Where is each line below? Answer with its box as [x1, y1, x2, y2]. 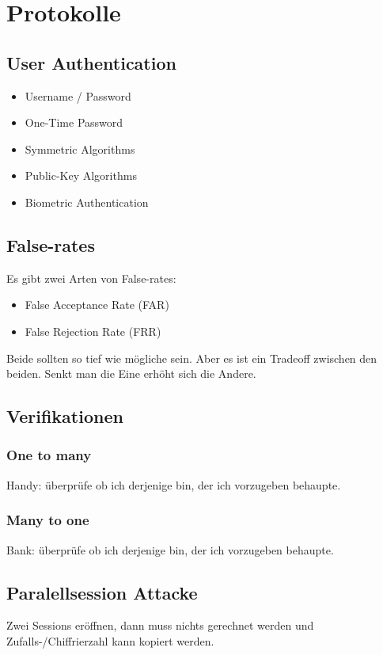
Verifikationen [6, 404, 123, 428]
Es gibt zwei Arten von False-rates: [6, 269, 176, 286]
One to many [6, 445, 92, 465]
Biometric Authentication [25, 193, 149, 210]
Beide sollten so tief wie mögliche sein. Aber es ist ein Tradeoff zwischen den [6, 349, 377, 366]
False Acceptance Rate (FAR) [25, 296, 169, 313]
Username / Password [25, 87, 131, 104]
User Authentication [6, 50, 176, 74]
